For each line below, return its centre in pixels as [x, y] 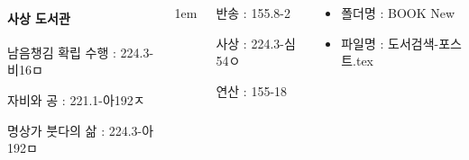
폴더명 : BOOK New [398, 13]
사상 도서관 [39, 18]
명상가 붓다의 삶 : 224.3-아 [81, 130]
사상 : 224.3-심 [256, 43]
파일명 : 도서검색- [390, 43]
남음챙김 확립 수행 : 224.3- [81, 52]
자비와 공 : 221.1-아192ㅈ [76, 99]
